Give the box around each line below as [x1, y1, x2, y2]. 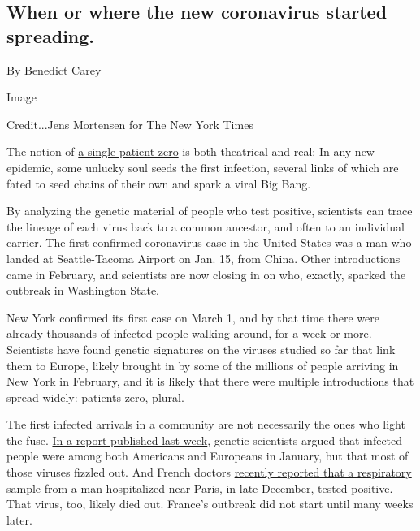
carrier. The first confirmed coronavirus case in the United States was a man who [6, 234, 412, 251]
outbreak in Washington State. [6, 282, 159, 299]
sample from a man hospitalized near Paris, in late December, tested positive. [6, 479, 393, 496]
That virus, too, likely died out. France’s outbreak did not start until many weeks [6, 495, 414, 512]
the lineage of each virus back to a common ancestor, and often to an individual [6, 218, 405, 235]
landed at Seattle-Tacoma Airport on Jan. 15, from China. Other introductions [6, 249, 401, 266]
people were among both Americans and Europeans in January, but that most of [6, 447, 409, 464]
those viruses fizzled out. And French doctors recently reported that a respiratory [6, 464, 412, 481]
